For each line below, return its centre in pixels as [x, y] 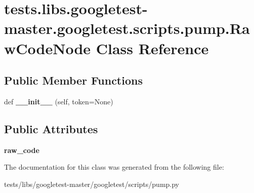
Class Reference [152, 48]
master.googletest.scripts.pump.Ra [127, 28]
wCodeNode [48, 48]
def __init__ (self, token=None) [59, 101]
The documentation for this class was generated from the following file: [114, 167]
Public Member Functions [73, 80]
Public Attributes [51, 128]
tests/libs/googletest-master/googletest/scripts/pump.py [92, 184]
